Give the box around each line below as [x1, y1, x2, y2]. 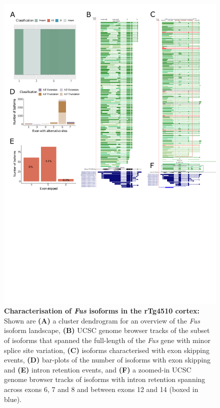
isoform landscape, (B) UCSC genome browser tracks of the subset [4, 325, 210, 335]
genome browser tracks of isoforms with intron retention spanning [4, 374, 205, 384]
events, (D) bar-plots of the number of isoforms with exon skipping [4, 354, 211, 365]
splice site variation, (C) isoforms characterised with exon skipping [4, 344, 209, 355]
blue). [4, 393, 22, 404]
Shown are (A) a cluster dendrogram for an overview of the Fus [4, 315, 200, 325]
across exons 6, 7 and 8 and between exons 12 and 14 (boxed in [4, 384, 198, 394]
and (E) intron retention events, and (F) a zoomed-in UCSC [4, 364, 191, 374]
